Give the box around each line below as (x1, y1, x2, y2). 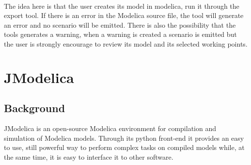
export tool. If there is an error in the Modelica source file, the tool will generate (4, 10, 244, 20)
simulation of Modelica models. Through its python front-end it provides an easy (4, 132, 244, 143)
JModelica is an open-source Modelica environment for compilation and (4, 123, 216, 133)
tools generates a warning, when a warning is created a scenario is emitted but (4, 29, 237, 39)
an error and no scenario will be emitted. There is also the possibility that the (4, 19, 236, 30)
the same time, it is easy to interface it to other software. (4, 151, 173, 162)
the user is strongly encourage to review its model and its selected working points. (4, 38, 248, 49)
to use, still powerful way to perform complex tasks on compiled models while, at (4, 142, 245, 152)
